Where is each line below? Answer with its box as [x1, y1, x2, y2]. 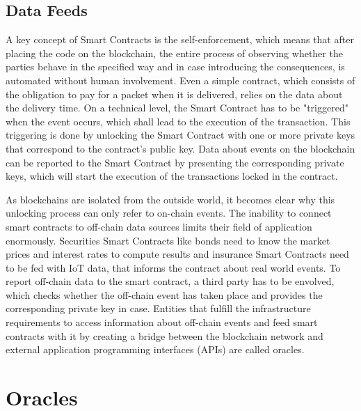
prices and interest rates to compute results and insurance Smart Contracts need [6, 247, 349, 261]
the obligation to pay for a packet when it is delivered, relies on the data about [6, 86, 343, 101]
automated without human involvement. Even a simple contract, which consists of [6, 72, 355, 87]
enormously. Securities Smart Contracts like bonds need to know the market [6, 233, 330, 247]
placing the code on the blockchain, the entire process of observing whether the [6, 45, 343, 60]
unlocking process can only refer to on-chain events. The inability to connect [6, 205, 332, 220]
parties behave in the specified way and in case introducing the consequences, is [6, 59, 345, 74]
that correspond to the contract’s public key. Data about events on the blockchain [6, 141, 355, 155]
